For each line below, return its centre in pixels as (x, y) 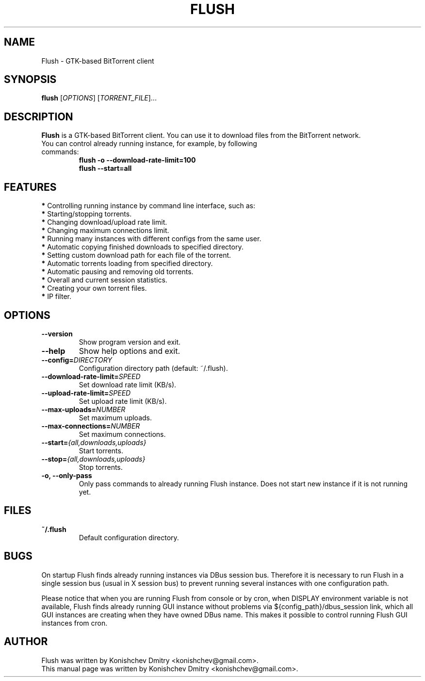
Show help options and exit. (130, 351)
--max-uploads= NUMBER (83, 409)
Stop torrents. (101, 467)
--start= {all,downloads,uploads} (94, 442)
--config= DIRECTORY (77, 360)
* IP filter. (56, 297)
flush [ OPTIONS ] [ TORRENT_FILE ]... (99, 98)
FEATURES (30, 187)
